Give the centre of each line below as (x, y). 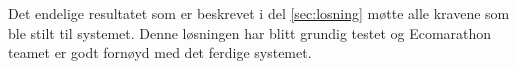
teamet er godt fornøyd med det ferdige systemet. (160, 52)
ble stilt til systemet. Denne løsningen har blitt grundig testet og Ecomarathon (250, 32)
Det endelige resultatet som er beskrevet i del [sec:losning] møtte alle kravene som (259, 13)
